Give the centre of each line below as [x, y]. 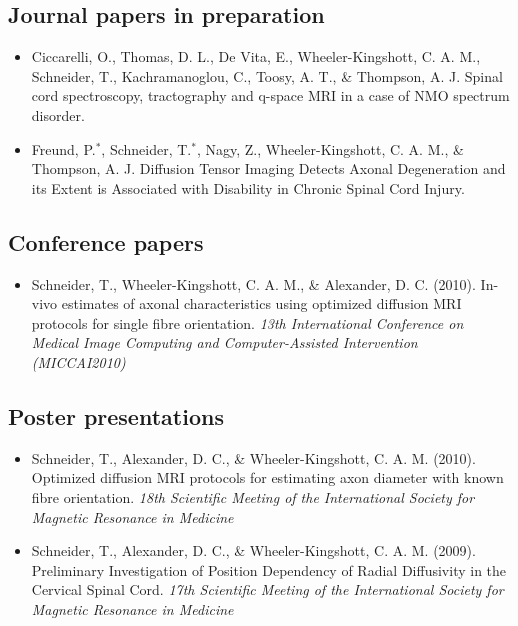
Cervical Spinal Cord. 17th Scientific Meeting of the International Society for [267, 589]
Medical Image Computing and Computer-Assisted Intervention [224, 342]
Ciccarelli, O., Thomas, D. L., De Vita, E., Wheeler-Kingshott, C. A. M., [256, 56]
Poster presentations [116, 415]
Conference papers [106, 241]
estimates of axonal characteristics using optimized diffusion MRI [261, 303]
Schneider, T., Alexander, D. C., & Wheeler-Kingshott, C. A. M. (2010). [253, 457]
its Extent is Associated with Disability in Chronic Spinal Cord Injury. [248, 187]
